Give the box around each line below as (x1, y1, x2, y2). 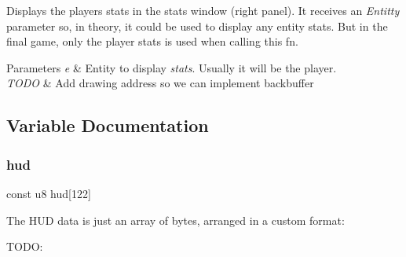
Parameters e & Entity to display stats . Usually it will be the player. (6, 59, 337, 75)
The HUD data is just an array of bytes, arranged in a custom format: (6, 211, 345, 228)
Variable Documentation (6, 113, 209, 138)
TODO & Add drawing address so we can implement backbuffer (6, 75, 314, 91)
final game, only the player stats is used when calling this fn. (6, 33, 298, 50)
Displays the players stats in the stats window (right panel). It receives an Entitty (6, 2, 400, 18)
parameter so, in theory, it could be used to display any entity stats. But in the (6, 17, 388, 34)
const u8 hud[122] (6, 185, 91, 201)
